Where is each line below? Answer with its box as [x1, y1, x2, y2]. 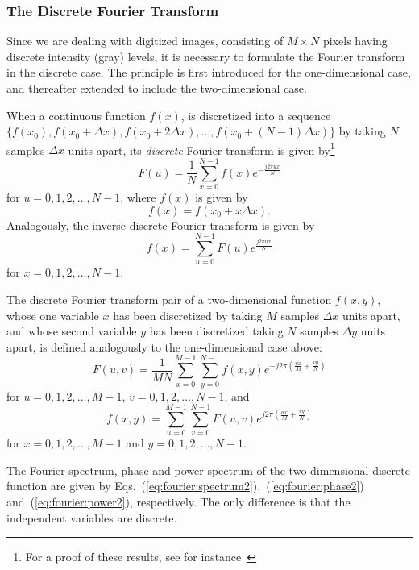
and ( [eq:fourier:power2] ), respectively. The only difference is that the [6, 493, 351, 510]
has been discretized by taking [113, 306, 263, 323]
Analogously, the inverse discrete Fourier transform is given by [6, 216, 315, 233]
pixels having [322, 32, 388, 49]
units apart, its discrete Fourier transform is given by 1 [68, 139, 335, 158]
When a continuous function [6, 106, 146, 123]
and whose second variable [6, 322, 137, 339]
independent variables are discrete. [6, 509, 177, 526]
